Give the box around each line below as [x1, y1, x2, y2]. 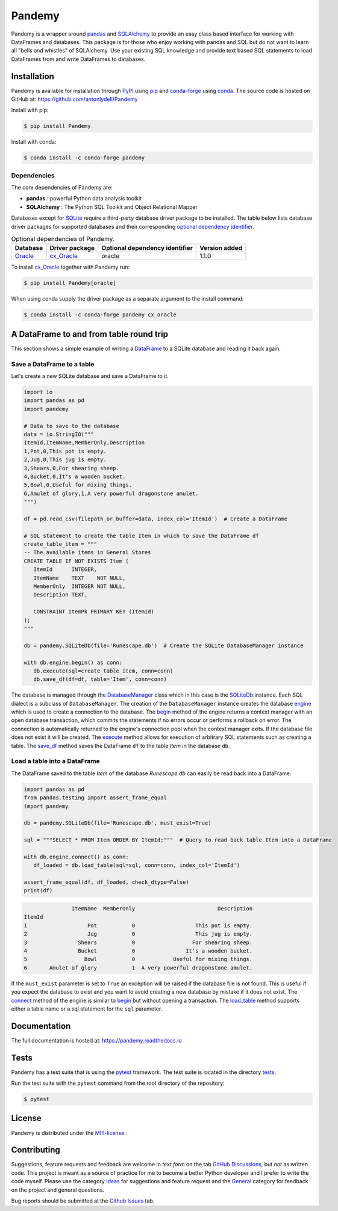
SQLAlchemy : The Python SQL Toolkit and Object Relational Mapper [26, 203, 198, 211]
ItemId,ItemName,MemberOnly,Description [23, 439, 145, 446]
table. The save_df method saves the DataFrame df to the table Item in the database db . [11, 742, 230, 749]
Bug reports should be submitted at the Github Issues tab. [11, 1197, 155, 1204]
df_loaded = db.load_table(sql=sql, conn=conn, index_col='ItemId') [33, 862, 240, 869]
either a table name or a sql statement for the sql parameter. [11, 1005, 163, 1012]
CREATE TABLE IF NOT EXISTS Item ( [23, 557, 129, 564]
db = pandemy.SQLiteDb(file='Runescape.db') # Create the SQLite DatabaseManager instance [23, 642, 304, 649]
